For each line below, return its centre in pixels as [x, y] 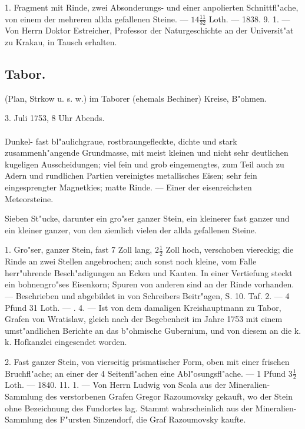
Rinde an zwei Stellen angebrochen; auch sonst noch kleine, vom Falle [131, 261]
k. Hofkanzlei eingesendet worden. [66, 342]
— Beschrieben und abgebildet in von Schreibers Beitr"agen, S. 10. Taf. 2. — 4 [147, 295]
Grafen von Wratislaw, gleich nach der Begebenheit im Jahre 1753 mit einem [144, 319]
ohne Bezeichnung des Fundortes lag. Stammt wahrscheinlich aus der [129, 408]
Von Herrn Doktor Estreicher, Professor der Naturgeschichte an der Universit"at [149, 30]
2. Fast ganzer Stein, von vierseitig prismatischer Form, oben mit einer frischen [147, 361]
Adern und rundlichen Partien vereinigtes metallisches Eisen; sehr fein [131, 175]
